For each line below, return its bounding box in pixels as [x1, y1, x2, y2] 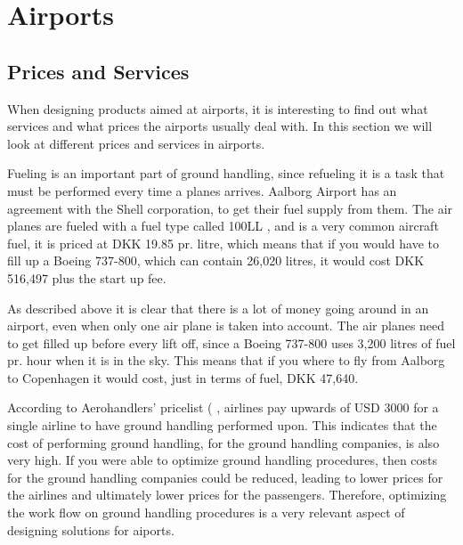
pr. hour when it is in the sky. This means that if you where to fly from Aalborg [7, 351, 445, 370]
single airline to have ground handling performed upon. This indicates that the [7, 416, 437, 435]
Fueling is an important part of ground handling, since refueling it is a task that [7, 164, 445, 183]
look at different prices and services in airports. [7, 134, 265, 152]
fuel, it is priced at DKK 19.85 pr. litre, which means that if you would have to [7, 233, 440, 252]
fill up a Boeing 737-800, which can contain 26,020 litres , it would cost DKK [7, 251, 425, 270]
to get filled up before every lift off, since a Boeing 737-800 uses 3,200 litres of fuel [7, 333, 456, 352]
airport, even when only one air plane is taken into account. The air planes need [7, 316, 445, 335]
